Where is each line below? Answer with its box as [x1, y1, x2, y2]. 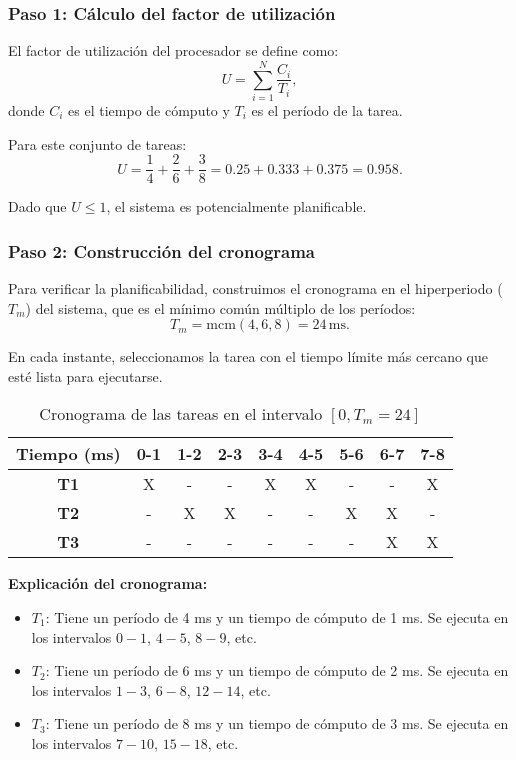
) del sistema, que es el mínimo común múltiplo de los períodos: [25, 297, 416, 318]
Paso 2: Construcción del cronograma [8, 238, 315, 263]
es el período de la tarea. [251, 99, 403, 120]
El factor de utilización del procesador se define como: [8, 40, 339, 61]
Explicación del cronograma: [8, 573, 208, 594]
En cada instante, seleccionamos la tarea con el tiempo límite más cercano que [8, 346, 489, 367]
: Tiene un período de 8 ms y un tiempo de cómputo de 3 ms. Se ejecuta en [45, 713, 509, 734]
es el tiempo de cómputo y [68, 99, 230, 120]
